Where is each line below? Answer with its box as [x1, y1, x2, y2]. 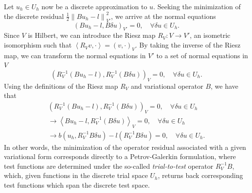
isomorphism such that [4, 40, 72, 50]
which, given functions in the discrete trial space [4, 170, 148, 180]
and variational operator [131, 80, 203, 91]
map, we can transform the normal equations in [4, 50, 146, 60]
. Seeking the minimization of [153, 1, 241, 11]
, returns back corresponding [158, 170, 243, 180]
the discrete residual [4, 11, 64, 21]
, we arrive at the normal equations [111, 11, 216, 21]
